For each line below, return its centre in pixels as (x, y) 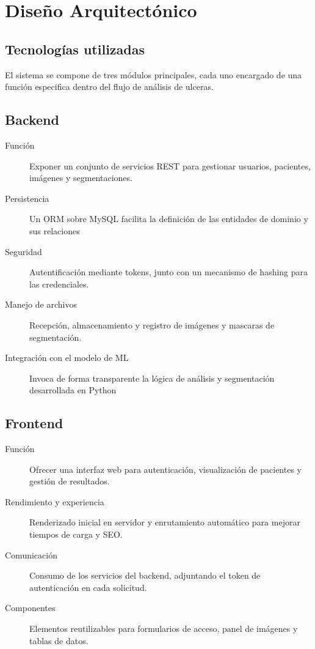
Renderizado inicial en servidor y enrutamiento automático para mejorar (165, 522)
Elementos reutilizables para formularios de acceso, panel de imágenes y (164, 629)
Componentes (30, 608)
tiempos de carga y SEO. (76, 534)
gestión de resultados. (70, 481)
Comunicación (31, 554)
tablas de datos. (59, 640)
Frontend (34, 423)
